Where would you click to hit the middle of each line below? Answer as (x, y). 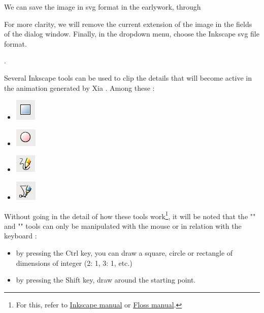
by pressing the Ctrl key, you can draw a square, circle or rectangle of (124, 252)
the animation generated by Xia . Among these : (79, 88)
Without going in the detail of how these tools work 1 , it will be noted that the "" (130, 215)
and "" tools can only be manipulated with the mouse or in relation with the (123, 225)
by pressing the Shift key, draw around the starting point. (106, 280)
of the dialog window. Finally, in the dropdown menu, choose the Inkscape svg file (132, 34)
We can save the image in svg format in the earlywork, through (103, 7)
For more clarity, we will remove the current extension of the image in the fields (128, 24)
